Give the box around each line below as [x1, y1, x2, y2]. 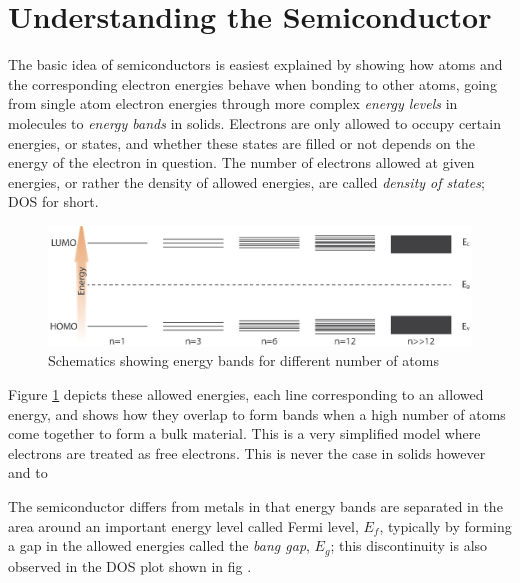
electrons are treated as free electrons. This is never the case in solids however [8, 442, 486, 463]
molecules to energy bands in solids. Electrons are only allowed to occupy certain [8, 112, 501, 133]
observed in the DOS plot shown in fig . [8, 555, 252, 576]
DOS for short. [8, 191, 99, 212]
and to [8, 462, 48, 483]
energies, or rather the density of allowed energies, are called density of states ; [8, 171, 485, 192]
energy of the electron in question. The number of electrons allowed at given [8, 152, 475, 173]
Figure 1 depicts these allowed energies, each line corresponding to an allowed [8, 383, 484, 404]
